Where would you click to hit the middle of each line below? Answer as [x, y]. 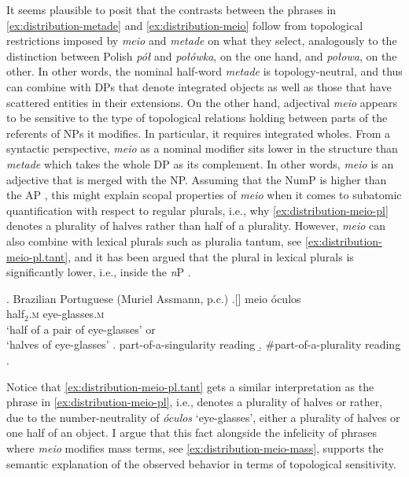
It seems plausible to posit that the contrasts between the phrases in [171, 9]
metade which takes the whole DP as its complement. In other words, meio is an [200, 163]
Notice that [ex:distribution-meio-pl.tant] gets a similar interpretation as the [190, 386]
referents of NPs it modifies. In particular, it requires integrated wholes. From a [198, 133]
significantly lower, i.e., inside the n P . [99, 272]
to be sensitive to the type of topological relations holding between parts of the [197, 118]
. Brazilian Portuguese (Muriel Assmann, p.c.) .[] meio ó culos [154, 298]
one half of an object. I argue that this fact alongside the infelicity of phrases [192, 433]
